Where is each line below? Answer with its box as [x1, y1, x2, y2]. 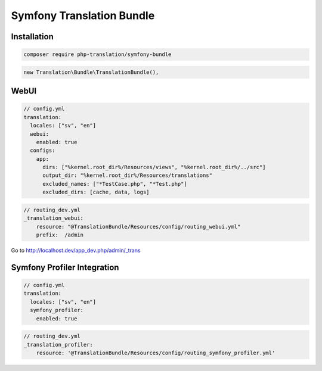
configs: [30, 147, 55, 154]
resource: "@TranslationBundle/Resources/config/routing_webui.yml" [36, 223, 241, 230]
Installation [11, 32, 54, 42]
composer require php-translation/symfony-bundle [23, 51, 172, 58]
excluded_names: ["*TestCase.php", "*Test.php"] [42, 180, 187, 187]
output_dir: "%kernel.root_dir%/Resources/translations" [42, 172, 213, 179]
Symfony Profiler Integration [11, 262, 119, 272]
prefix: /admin [36, 231, 83, 238]
